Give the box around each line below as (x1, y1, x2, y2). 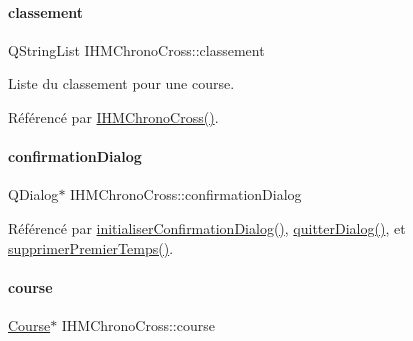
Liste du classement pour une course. (8, 73, 235, 94)
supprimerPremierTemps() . (8, 237, 174, 258)
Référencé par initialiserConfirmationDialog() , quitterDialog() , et (8, 217, 406, 238)
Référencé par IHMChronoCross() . (8, 106, 219, 127)
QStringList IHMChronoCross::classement (8, 39, 265, 60)
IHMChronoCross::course (61, 314, 215, 335)
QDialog (8, 184, 59, 205)
